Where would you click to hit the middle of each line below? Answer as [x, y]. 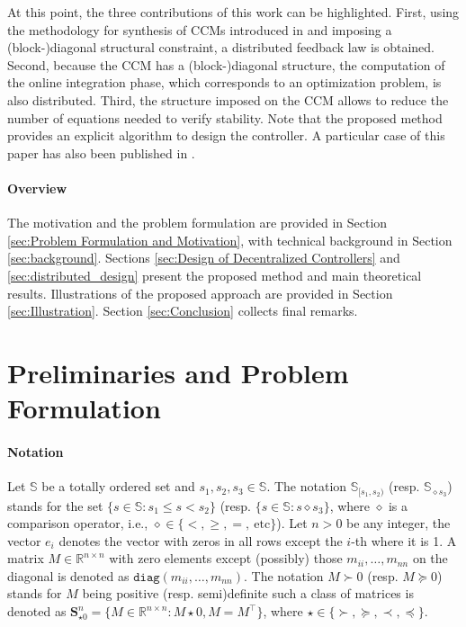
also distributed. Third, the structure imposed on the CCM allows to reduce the [228, 99]
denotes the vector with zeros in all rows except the [201, 540]
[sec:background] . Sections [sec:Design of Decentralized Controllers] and [204, 258]
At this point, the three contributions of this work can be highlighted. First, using [233, 12]
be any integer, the [399, 523]
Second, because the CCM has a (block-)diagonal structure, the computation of [226, 64]
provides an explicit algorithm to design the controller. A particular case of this [226, 135]
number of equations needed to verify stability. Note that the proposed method [225, 117]
